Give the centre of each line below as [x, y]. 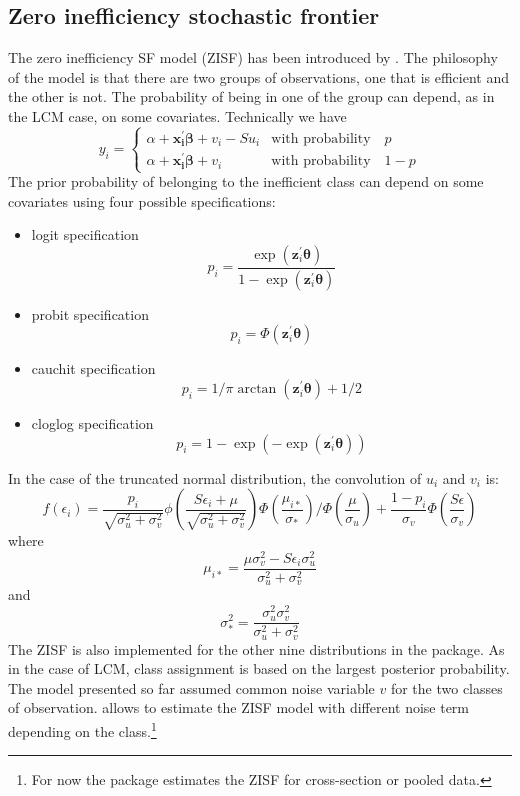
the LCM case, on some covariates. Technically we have [177, 115]
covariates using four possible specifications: [142, 200]
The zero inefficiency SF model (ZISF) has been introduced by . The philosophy [253, 57]
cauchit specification [93, 368]
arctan [257, 389]
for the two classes [446, 687]
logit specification [85, 234]
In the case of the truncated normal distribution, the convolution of [215, 477]
